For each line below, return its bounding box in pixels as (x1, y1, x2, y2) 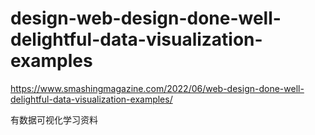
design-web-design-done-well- (10, 7, 282, 30)
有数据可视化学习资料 (10, 113, 98, 126)
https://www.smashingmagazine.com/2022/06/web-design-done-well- (10, 82, 305, 94)
